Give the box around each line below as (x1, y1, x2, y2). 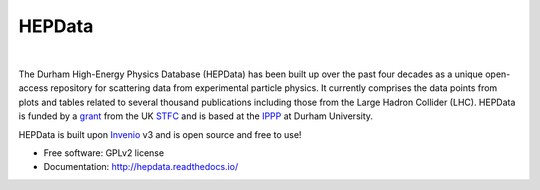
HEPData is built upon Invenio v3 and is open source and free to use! (18, 128, 302, 140)
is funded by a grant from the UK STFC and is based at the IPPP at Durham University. (18, 110, 374, 122)
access (18, 82, 49, 94)
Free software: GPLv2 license (43, 146, 165, 159)
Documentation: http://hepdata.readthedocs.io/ (43, 161, 239, 173)
